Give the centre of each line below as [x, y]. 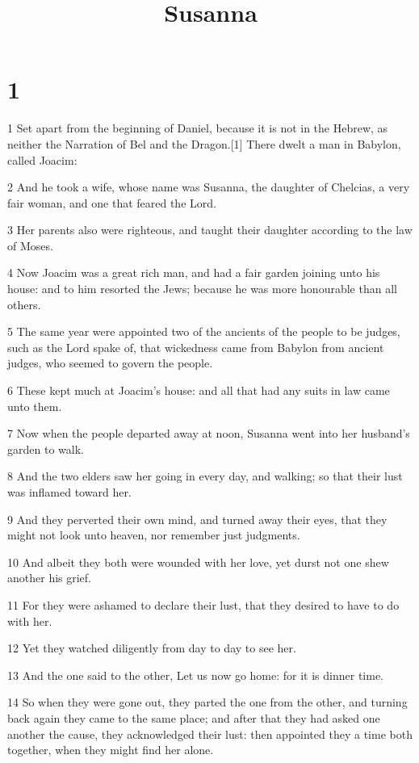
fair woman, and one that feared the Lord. [112, 202]
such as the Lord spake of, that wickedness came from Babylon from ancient [196, 347]
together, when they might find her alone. [111, 750]
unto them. [35, 406]
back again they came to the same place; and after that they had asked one [194, 717]
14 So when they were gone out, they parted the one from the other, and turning [207, 702]
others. [24, 304]
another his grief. [50, 578]
